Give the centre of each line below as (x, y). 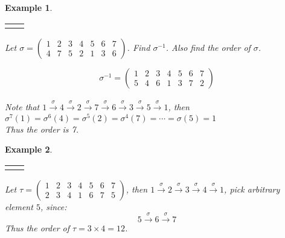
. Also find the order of (208, 47)
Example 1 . (29, 7)
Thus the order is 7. (42, 129)
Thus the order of (37, 228)
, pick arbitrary (252, 189)
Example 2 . (29, 149)
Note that (22, 106)
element (19, 206)
